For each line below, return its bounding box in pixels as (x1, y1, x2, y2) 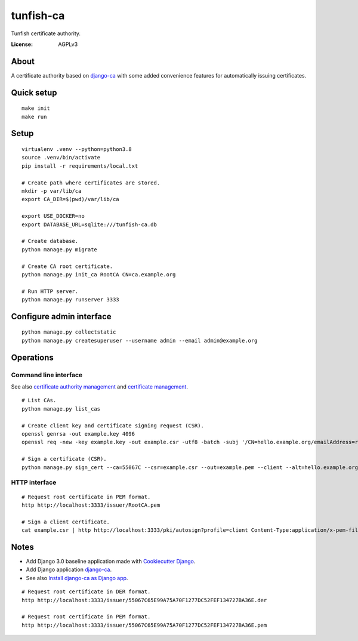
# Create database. (21, 238, 79, 245)
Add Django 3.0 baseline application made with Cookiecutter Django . (26, 557, 196, 565)
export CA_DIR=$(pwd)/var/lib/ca (21, 196, 119, 203)
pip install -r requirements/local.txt (21, 162, 138, 170)
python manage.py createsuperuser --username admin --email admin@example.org (21, 337, 258, 344)
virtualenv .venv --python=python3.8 (21, 146, 132, 153)
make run (21, 113, 47, 120)
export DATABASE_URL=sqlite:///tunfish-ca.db (21, 221, 158, 228)
